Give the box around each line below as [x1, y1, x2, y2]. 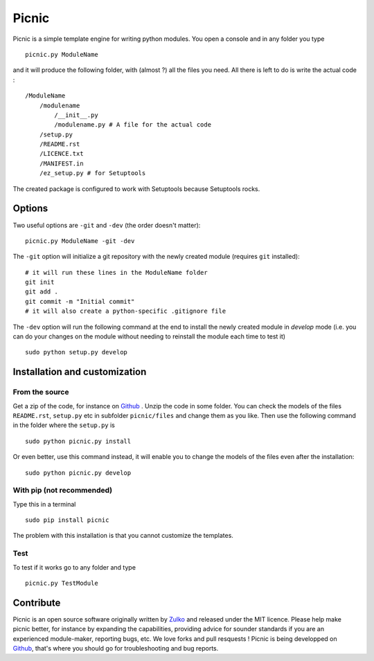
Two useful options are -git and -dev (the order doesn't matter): [12, 221, 201, 229]
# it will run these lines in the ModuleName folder [25, 269, 208, 276]
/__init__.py [54, 111, 98, 119]
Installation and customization [12, 366, 147, 378]
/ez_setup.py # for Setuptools [39, 170, 146, 177]
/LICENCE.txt [39, 150, 84, 158]
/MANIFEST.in [39, 159, 84, 167]
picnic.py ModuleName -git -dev [25, 237, 135, 245]
